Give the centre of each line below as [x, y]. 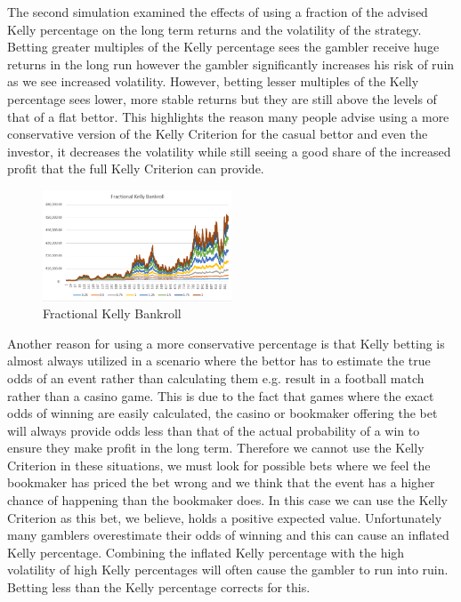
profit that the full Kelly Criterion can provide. [136, 169]
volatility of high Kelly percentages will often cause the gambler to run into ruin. [228, 570]
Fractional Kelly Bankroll [112, 313]
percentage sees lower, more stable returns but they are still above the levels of [222, 98]
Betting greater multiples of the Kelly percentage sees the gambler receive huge [223, 47]
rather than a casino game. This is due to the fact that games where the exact [221, 395]
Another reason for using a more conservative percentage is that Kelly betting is [226, 343]
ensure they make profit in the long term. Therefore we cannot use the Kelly [216, 448]
